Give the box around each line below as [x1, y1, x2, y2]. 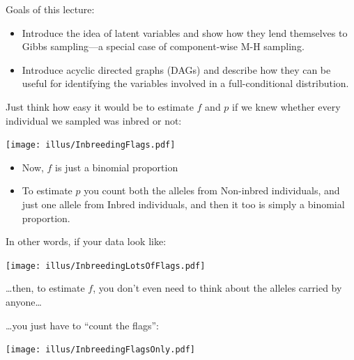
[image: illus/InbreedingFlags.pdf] [6, 140, 176, 150]
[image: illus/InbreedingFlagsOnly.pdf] [6, 345, 196, 355]
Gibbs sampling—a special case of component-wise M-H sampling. [22, 39, 305, 54]
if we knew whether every [232, 99, 341, 114]
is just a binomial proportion [55, 159, 178, 174]
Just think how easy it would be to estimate [6, 99, 194, 114]
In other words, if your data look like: [6, 234, 167, 249]
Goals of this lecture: [6, 2, 95, 16]
